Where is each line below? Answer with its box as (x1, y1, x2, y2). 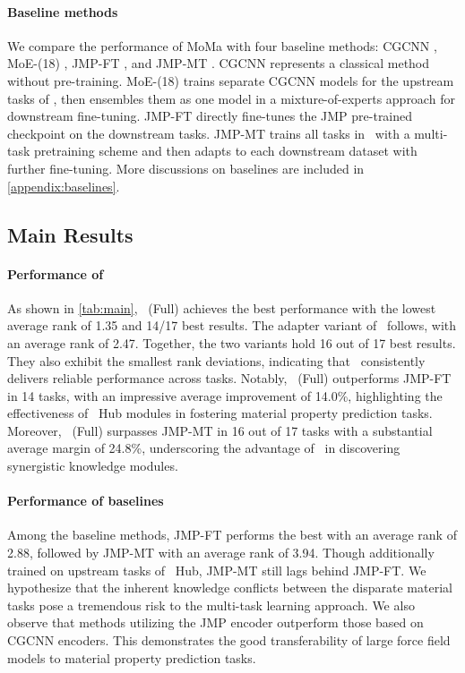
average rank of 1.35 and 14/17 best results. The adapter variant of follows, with (7, 316, 457, 335)
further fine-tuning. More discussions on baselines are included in (7, 158, 365, 177)
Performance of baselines (7, 491, 164, 510)
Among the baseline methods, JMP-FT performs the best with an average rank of (7, 525, 457, 544)
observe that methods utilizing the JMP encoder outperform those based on (7, 613, 424, 632)
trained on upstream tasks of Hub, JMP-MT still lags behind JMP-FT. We (7, 560, 426, 579)
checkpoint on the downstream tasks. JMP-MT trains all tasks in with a (7, 124, 410, 142)
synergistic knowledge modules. (7, 456, 178, 475)
